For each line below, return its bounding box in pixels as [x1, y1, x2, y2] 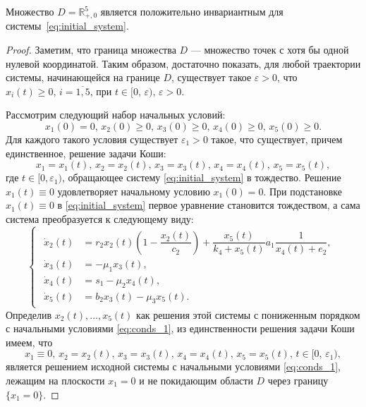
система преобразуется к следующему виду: [6, 211, 194, 226]
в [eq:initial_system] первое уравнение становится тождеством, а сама [57, 198, 360, 212]
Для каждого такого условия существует [6, 132, 178, 147]
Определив [6, 307, 52, 322]
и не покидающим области [139, 373, 253, 388]
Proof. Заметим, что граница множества [6, 42, 176, 57]
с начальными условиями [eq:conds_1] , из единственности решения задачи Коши [6, 321, 355, 336]
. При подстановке [263, 183, 342, 198]
